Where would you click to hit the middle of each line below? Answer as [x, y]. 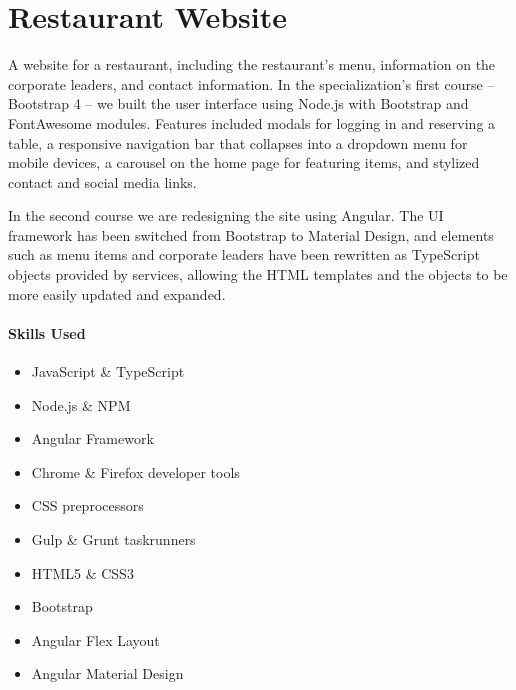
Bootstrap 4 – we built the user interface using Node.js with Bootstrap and [238, 103]
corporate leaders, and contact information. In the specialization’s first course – [251, 83]
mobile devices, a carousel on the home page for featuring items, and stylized [244, 162]
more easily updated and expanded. [117, 293]
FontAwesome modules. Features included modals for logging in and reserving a [252, 122]
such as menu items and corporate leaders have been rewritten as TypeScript [244, 254]
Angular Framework [92, 438]
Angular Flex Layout [95, 639]
